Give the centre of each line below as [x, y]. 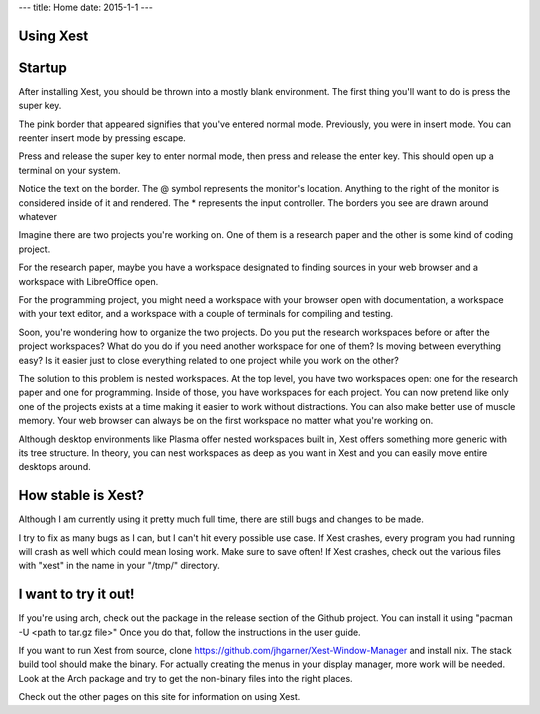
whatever [37, 217]
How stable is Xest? [81, 495]
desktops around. [54, 467]
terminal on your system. [69, 170]
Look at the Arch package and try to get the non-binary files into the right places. [186, 678]
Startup [42, 67]
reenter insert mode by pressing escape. [102, 138]
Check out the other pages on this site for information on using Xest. [159, 697]
